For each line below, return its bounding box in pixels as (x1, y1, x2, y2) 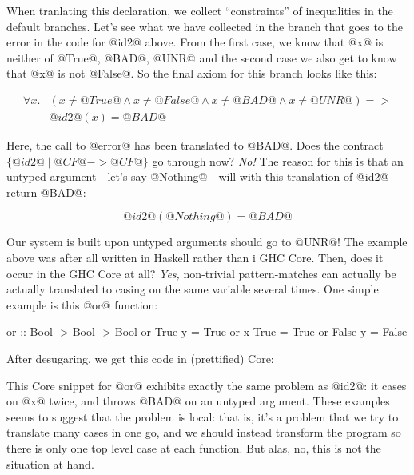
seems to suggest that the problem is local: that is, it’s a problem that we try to (6, 408, 399, 425)
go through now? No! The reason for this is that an (152, 152, 404, 169)
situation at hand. (6, 455, 94, 472)
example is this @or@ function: (6, 296, 158, 313)
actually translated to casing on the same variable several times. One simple (6, 281, 379, 297)
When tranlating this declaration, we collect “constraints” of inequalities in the (6, 2, 393, 18)
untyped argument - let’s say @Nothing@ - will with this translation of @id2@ (6, 168, 389, 185)
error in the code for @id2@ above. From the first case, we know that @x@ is (6, 34, 384, 50)
